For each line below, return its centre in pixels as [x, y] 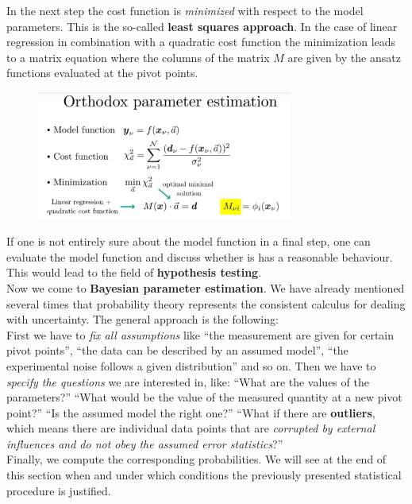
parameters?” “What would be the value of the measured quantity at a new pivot [204, 397]
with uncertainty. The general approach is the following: [142, 319]
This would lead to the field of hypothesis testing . [134, 272]
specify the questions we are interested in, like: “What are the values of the [188, 381]
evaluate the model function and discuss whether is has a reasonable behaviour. [200, 256]
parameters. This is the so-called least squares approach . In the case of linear [202, 26]
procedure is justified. [59, 490]
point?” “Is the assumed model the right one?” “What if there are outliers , [191, 412]
